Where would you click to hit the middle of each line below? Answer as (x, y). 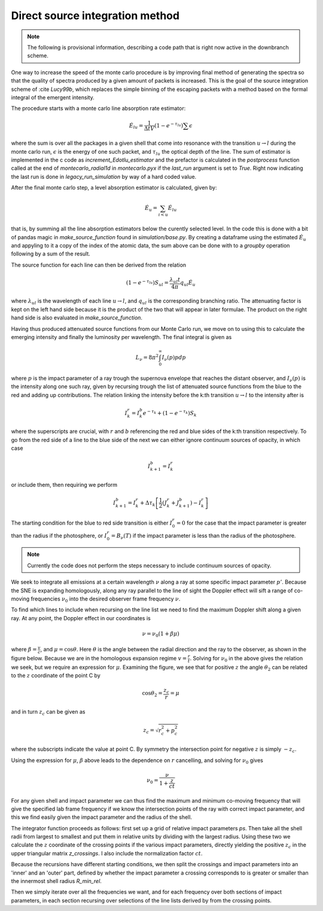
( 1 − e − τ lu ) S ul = (147, 283)
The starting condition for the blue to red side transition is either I (92, 523)
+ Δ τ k (147, 504)
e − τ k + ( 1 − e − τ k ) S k (170, 413)
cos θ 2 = (152, 694)
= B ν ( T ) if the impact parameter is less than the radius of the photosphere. (203, 536)
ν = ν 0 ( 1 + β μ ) (161, 634)
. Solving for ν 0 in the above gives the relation (246, 659)
